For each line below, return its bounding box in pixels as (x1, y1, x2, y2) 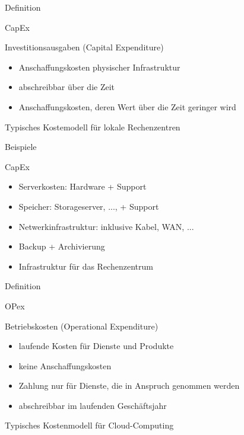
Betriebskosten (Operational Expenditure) (5, 319, 159, 332)
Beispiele (5, 140, 37, 153)
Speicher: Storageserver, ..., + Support (18, 200, 159, 212)
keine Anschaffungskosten (18, 359, 112, 372)
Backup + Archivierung (18, 240, 105, 252)
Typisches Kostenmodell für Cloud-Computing (5, 419, 174, 431)
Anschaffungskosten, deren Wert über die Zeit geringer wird (18, 100, 236, 113)
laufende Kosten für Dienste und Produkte (18, 340, 174, 352)
